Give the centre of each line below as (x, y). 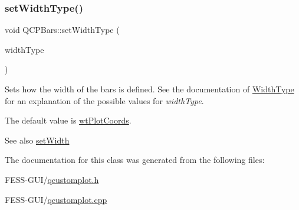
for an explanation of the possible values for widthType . (104, 100)
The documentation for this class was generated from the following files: (135, 160)
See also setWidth (37, 140)
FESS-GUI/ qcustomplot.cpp (56, 199)
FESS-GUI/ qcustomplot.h (52, 179)
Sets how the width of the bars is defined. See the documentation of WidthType (149, 89)
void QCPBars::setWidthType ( (62, 30)
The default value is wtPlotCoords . (68, 120)
